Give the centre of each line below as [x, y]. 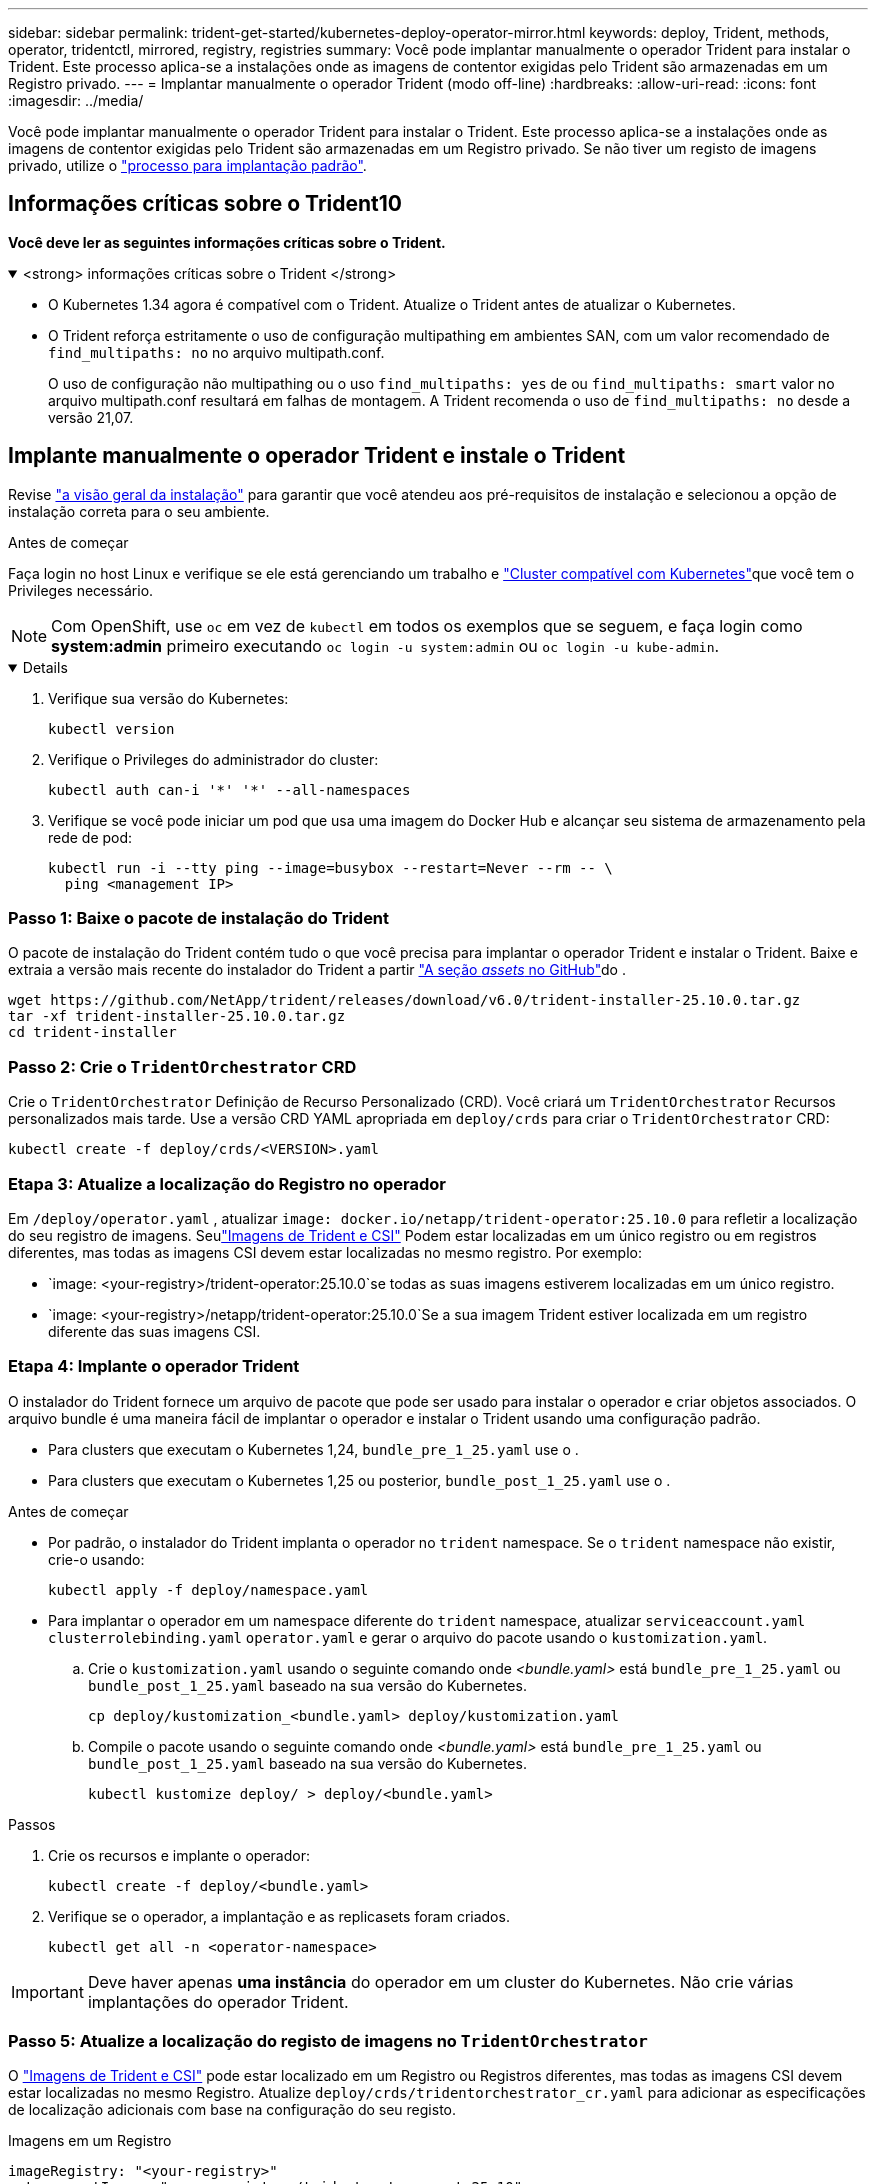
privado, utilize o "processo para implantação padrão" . [187, 165]
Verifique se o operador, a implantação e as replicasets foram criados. [279, 1916]
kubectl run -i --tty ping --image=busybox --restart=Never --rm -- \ [330, 867]
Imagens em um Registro [90, 2141]
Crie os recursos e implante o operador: [179, 1855]
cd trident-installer [92, 1032]
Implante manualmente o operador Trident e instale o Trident [317, 456]
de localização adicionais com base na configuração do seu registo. [232, 2110]
